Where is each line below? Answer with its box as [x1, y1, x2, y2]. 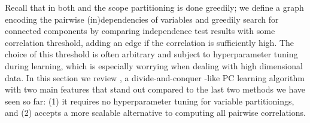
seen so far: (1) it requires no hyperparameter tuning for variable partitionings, [5, 94, 294, 107]
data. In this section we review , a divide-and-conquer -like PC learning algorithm [5, 71, 305, 84]
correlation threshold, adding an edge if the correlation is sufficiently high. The [5, 36, 294, 48]
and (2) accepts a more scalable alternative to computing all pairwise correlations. [5, 106, 306, 119]
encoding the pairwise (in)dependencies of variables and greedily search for [5, 13, 279, 25]
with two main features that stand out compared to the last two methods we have [5, 83, 305, 96]
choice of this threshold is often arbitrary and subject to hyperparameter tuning [5, 48, 298, 60]
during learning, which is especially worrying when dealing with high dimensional [5, 59, 303, 72]
